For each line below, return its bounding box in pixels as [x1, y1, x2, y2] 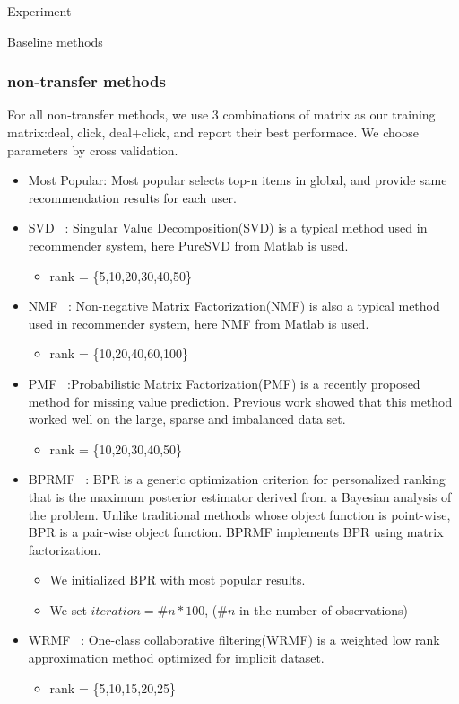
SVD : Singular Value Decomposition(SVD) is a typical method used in [28, 218, 428, 237]
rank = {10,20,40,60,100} [49, 344, 189, 363]
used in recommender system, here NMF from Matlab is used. [28, 313, 369, 332]
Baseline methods [7, 31, 103, 50]
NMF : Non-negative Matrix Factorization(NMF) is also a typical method [28, 296, 440, 315]
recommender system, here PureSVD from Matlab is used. [28, 235, 349, 254]
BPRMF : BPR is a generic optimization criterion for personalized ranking [28, 470, 446, 488]
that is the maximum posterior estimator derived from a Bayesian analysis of [28, 487, 452, 506]
